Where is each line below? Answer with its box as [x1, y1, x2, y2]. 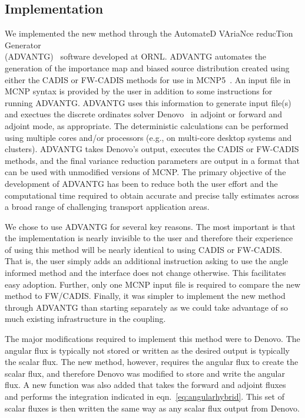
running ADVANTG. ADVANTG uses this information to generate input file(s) [5, 96, 291, 108]
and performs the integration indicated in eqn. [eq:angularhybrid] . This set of [5, 390, 284, 403]
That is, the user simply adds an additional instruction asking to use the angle [5, 255, 289, 267]
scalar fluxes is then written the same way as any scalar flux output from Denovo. [5, 401, 300, 414]
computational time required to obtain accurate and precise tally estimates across [5, 189, 299, 201]
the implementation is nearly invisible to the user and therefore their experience [5, 232, 293, 244]
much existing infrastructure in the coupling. [5, 312, 166, 325]
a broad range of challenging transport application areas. [5, 200, 210, 213]
